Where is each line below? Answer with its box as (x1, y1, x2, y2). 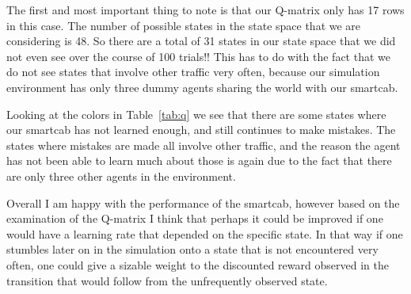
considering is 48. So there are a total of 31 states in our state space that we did (6, 32, 396, 49)
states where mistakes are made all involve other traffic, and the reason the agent (6, 136, 401, 153)
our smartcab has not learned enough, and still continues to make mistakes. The (6, 121, 396, 138)
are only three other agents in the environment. (6, 167, 236, 184)
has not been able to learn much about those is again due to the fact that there (6, 152, 392, 169)
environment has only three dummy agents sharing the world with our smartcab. (6, 78, 398, 95)
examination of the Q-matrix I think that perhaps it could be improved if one (6, 210, 383, 227)
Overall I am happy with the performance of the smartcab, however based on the (6, 194, 400, 211)
